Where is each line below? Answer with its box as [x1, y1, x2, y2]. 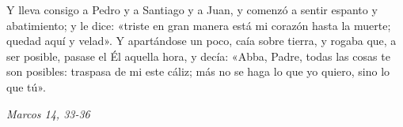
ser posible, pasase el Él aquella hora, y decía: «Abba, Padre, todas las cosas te [6, 47, 390, 64]
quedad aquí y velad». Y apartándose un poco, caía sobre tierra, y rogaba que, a [6, 32, 397, 49]
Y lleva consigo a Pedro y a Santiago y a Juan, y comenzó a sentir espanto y [6, 2, 378, 17]
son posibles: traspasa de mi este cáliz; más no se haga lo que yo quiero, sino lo [6, 63, 390, 80]
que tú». [6, 78, 46, 95]
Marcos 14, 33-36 [6, 105, 90, 121]
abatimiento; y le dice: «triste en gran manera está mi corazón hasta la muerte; [6, 17, 391, 33]
